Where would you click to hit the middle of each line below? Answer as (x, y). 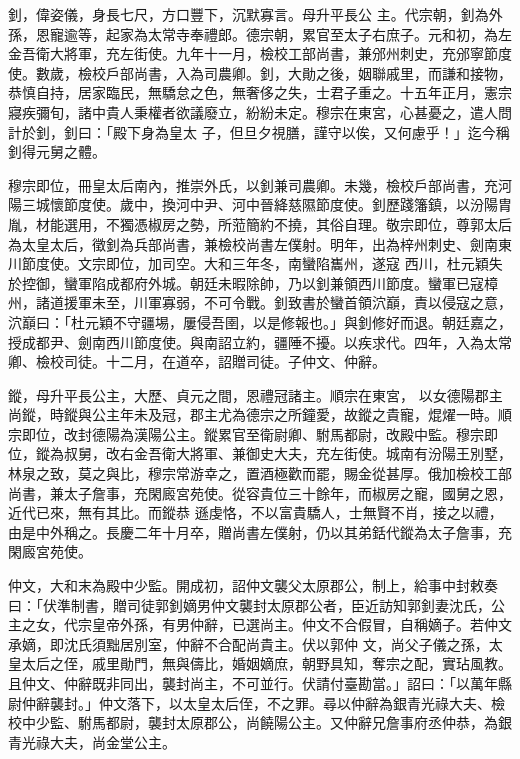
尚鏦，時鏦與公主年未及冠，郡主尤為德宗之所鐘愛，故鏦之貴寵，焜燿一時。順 (260, 414)
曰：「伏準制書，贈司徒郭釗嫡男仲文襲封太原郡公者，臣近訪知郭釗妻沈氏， (249, 604)
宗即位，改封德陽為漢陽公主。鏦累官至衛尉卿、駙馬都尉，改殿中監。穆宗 (246, 433)
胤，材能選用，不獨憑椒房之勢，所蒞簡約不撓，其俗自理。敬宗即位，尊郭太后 (260, 223)
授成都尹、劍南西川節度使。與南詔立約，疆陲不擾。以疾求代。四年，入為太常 (260, 341)
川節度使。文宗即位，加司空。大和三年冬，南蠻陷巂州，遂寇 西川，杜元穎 (248, 263)
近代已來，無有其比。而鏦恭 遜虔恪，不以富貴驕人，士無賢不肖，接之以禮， (255, 512)
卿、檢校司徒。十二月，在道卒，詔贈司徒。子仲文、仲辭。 (197, 361)
